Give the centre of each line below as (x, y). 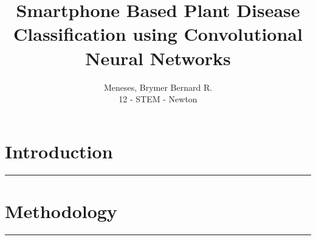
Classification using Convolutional (158, 34)
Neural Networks (158, 58)
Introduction (59, 151)
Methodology (61, 210)
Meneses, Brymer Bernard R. (158, 87)
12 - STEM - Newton (158, 99)
